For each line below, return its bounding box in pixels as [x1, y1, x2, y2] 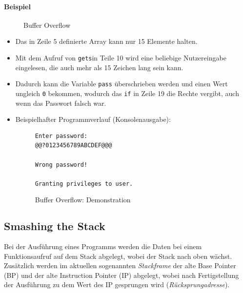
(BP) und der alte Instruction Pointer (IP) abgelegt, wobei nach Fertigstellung [4, 270, 239, 280]
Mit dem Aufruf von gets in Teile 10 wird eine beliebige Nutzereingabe [15, 52, 226, 62]
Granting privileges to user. [35, 180, 133, 187]
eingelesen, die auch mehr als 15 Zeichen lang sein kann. [15, 62, 183, 72]
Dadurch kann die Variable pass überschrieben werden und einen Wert [15, 78, 228, 89]
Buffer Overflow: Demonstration [35, 195, 131, 205]
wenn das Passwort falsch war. [15, 98, 106, 108]
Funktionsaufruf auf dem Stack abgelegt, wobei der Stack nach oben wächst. [4, 251, 232, 261]
